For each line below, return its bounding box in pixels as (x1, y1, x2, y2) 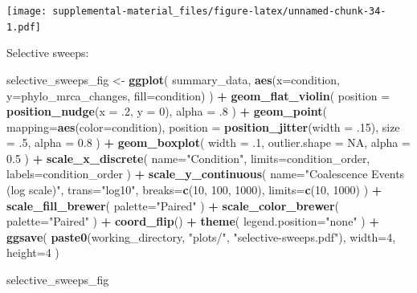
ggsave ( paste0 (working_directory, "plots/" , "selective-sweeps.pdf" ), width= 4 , (6, 228, 396, 245)
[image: (6, 6, 47, 17)
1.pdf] (6, 21, 41, 33)
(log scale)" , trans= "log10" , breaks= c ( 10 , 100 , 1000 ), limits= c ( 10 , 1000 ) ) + (6, 181, 382, 198)
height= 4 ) (6, 244, 59, 261)
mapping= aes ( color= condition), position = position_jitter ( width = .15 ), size (6, 118, 400, 135)
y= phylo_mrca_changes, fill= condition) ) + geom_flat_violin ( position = (6, 87, 390, 104)
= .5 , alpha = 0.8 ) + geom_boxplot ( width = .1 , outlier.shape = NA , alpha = (6, 134, 411, 151)
